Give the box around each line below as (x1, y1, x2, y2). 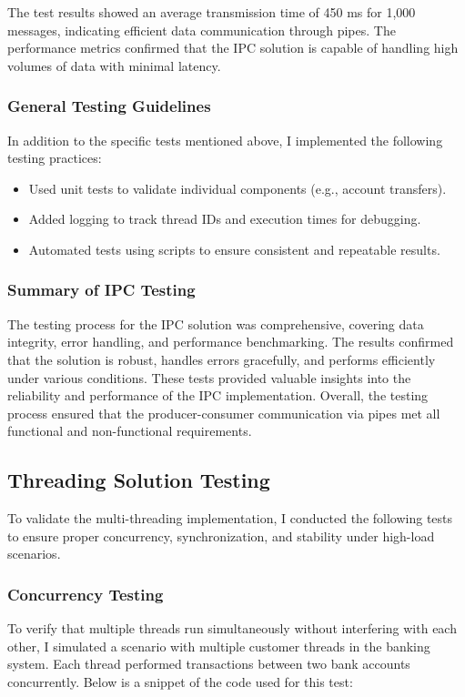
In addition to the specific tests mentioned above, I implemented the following (7, 130, 443, 149)
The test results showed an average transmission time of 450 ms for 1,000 (7, 3, 416, 21)
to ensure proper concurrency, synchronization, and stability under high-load (7, 526, 435, 545)
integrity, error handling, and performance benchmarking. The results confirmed (7, 332, 454, 351)
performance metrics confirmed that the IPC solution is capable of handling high (7, 38, 459, 57)
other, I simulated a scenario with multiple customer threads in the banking (7, 636, 430, 655)
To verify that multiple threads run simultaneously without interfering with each (7, 619, 457, 638)
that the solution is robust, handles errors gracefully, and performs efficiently (7, 349, 436, 369)
